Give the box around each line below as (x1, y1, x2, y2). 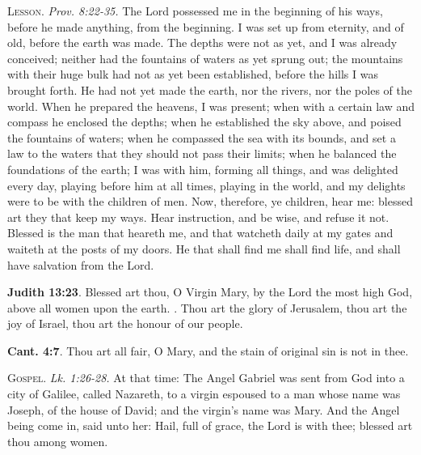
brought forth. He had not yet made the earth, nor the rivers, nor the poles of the (7, 81, 412, 98)
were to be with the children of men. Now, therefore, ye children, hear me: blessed (7, 193, 414, 210)
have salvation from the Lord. (7, 256, 154, 273)
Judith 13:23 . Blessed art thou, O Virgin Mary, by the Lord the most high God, (7, 283, 413, 300)
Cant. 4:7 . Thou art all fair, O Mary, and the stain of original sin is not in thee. (7, 342, 409, 359)
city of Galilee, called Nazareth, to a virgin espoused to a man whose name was (7, 385, 401, 402)
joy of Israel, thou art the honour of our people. (7, 315, 243, 332)
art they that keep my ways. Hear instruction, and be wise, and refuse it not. (7, 208, 389, 225)
